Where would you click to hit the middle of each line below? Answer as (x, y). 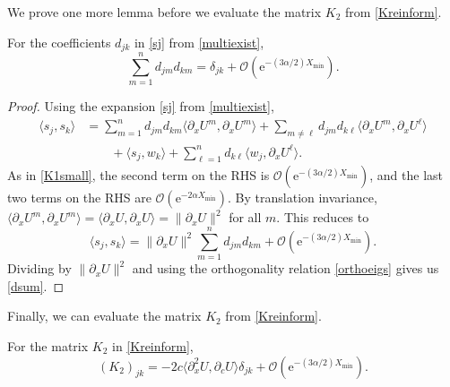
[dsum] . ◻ (36, 285)
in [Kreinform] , (153, 345)
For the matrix (48, 345)
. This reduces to (323, 217)
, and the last (406, 175)
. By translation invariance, (303, 198)
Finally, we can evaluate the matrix (104, 316)
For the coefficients (59, 42)
